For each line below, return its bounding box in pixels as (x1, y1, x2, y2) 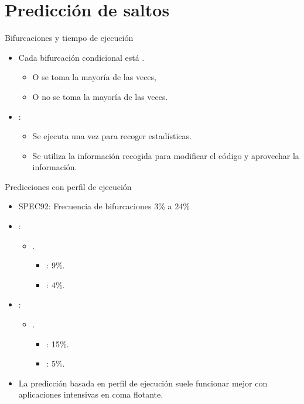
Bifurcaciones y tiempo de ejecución (5, 32, 134, 44)
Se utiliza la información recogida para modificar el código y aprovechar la (32, 149, 299, 161)
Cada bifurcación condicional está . (18, 51, 145, 63)
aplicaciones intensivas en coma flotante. (18, 388, 163, 400)
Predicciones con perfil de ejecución (5, 180, 132, 192)
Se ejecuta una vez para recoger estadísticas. (32, 130, 192, 142)
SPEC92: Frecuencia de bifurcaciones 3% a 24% (18, 200, 190, 212)
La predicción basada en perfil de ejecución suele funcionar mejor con (18, 377, 268, 389)
